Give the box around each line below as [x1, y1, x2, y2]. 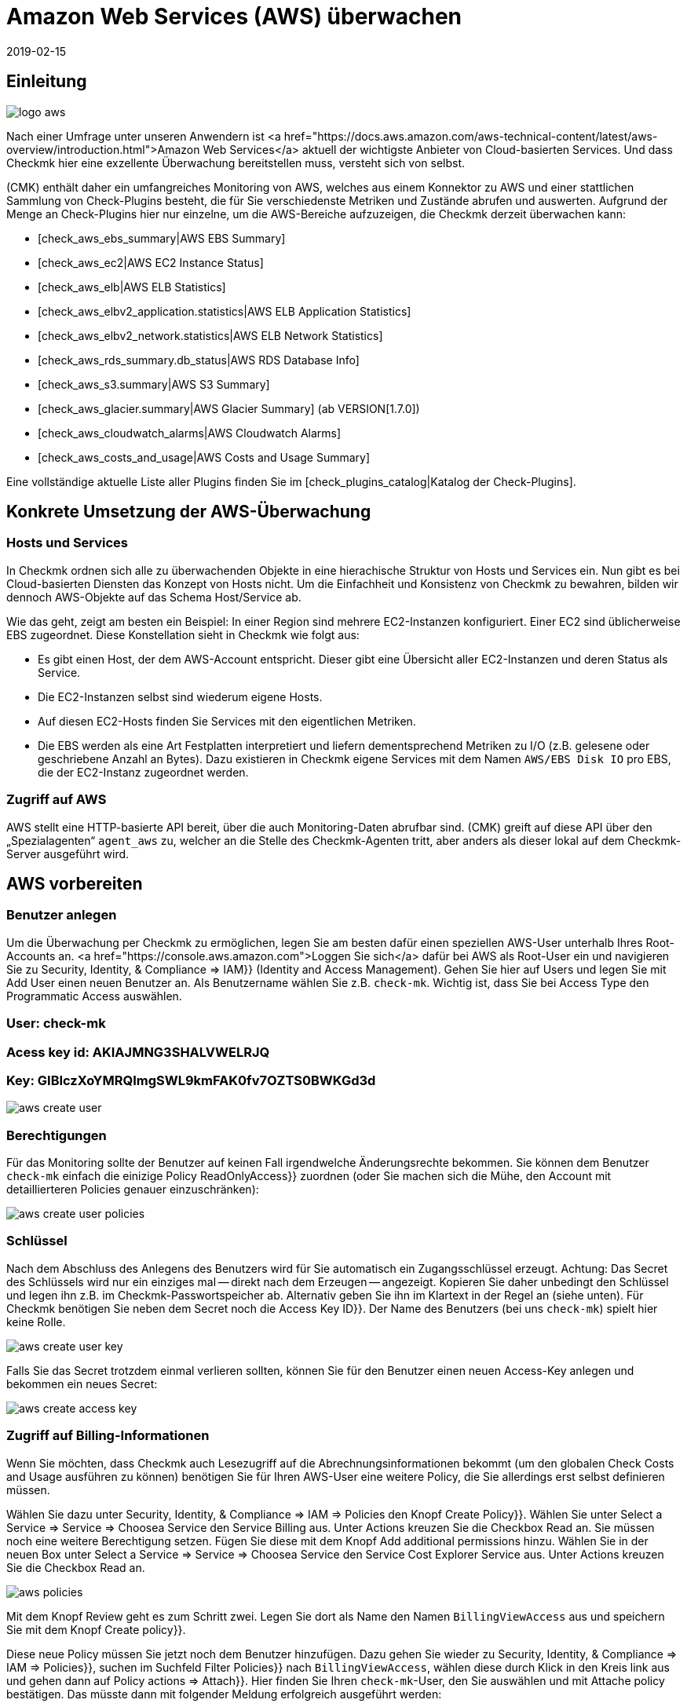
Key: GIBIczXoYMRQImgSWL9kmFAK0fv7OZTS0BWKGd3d [6, 1072, 376, 1088]
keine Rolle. [6, 1314, 66, 1329]
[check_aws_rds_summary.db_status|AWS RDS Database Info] [38, 353, 360, 367]
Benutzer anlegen [6, 907, 117, 923]
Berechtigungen [6, 1127, 107, 1143]
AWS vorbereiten [6, 873, 143, 894]
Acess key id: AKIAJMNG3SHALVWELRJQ [6, 1044, 270, 1060]
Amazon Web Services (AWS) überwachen [6, 3, 462, 30]
